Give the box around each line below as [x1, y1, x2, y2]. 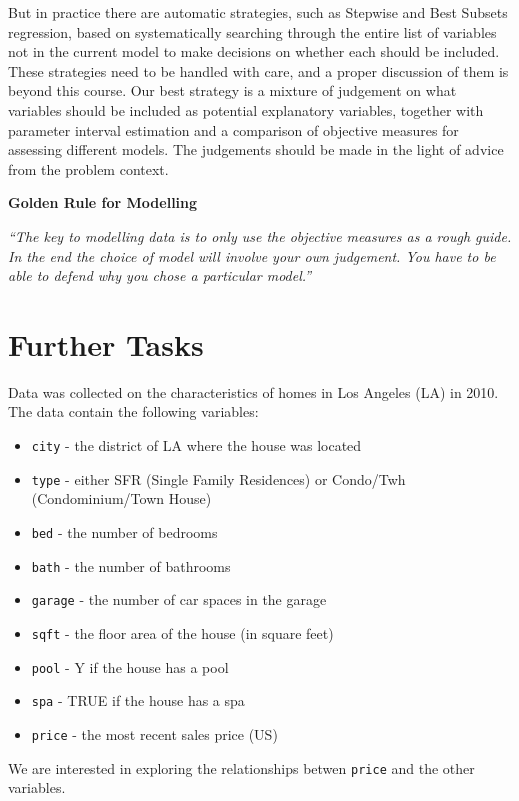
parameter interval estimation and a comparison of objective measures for [8, 119, 459, 140]
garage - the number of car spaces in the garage [31, 589, 327, 610]
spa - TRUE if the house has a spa [31, 690, 245, 711]
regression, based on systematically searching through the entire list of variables [8, 21, 497, 42]
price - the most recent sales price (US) [31, 723, 278, 744]
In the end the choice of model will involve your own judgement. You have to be [8, 245, 496, 266]
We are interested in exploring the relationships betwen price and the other [8, 757, 475, 778]
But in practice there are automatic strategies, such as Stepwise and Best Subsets [8, 2, 508, 22]
